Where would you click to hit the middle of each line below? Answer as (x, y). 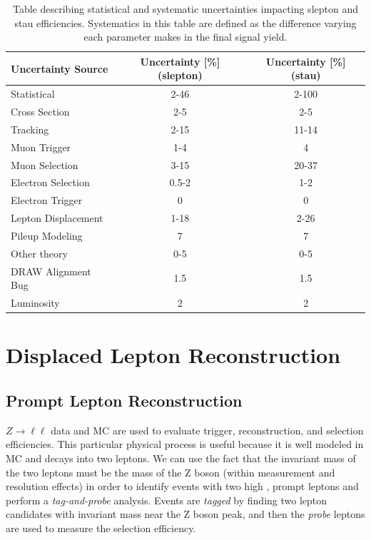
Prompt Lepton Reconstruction (124, 400)
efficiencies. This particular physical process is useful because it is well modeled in (185, 444)
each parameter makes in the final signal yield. (185, 37)
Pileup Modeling (47, 235)
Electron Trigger (47, 200)
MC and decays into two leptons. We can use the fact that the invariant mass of (181, 458)
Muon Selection (45, 164)
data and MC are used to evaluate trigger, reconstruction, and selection (207, 430)
